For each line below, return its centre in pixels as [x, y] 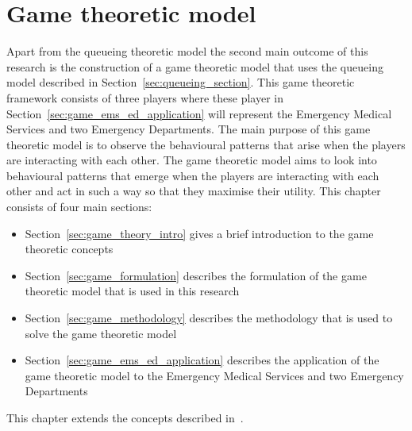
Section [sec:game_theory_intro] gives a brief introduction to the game [199, 233]
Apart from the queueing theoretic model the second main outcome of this [187, 51]
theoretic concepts [69, 249]
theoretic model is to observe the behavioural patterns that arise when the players [206, 144]
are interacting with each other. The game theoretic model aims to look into [192, 160]
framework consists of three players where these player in [145, 97]
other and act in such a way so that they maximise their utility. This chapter [194, 191]
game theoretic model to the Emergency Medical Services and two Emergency [214, 375]
